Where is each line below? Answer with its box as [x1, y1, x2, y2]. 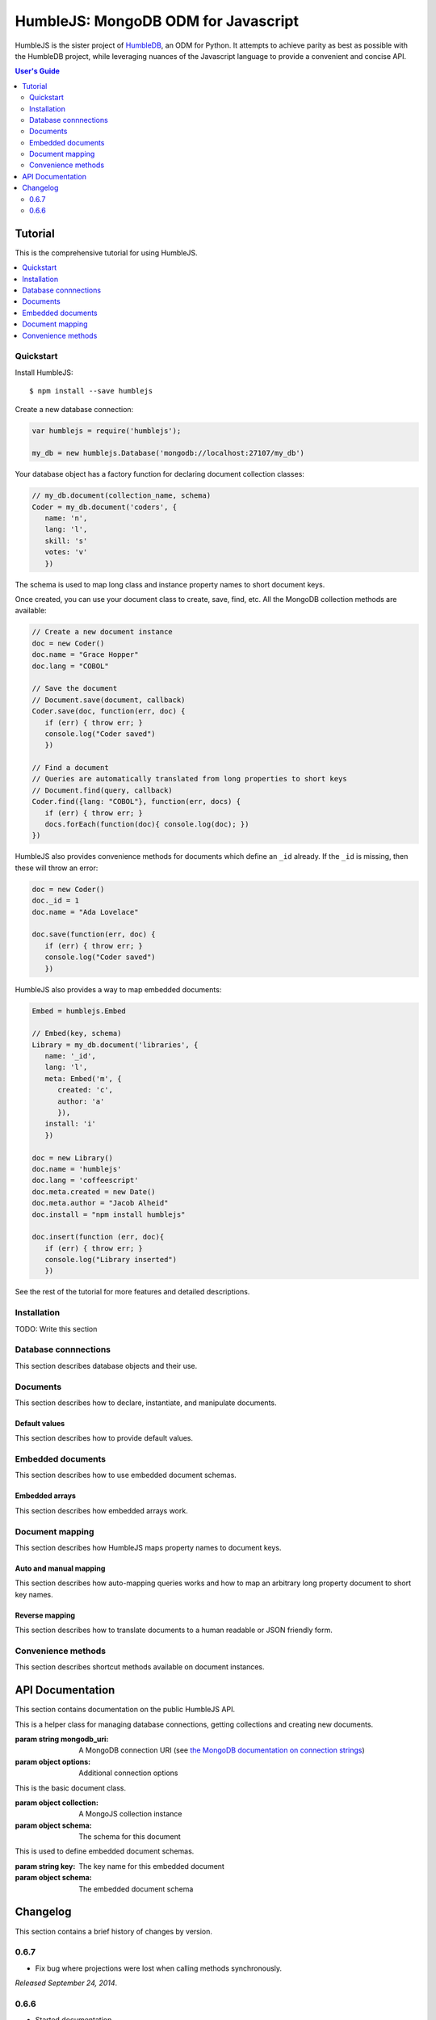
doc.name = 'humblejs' [31, 1164, 122, 1173]
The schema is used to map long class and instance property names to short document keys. [15, 579, 325, 589]
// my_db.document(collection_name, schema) [31, 491, 212, 500]
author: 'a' [57, 1096, 105, 1106]
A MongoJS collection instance [78, 1809, 182, 1819]
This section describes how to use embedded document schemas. [15, 1471, 237, 1480]
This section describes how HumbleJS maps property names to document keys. [15, 1542, 282, 1552]
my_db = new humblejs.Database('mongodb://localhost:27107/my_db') [31, 448, 305, 458]
